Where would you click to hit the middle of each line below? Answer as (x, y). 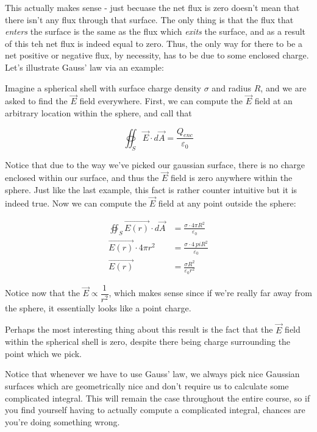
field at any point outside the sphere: (227, 203)
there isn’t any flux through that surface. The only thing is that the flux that (149, 19)
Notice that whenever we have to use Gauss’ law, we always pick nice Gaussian (152, 374)
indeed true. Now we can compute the (76, 203)
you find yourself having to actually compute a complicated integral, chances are (155, 410)
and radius (232, 87)
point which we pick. (43, 353)
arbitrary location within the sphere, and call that (98, 112)
